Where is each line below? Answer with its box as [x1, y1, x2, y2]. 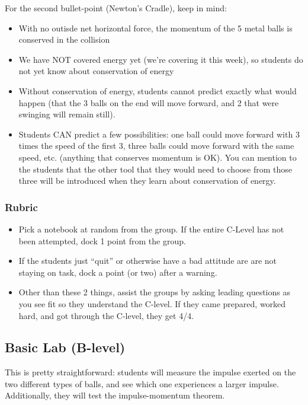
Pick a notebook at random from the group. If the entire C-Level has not [18, 222, 284, 235]
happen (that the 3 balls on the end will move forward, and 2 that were [18, 96, 279, 109]
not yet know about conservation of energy [18, 65, 174, 77]
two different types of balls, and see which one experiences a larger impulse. [5, 377, 279, 390]
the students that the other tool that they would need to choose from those [18, 162, 292, 175]
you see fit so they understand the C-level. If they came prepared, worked [18, 297, 286, 310]
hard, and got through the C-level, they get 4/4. [18, 309, 194, 321]
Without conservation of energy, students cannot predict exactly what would [18, 84, 297, 97]
